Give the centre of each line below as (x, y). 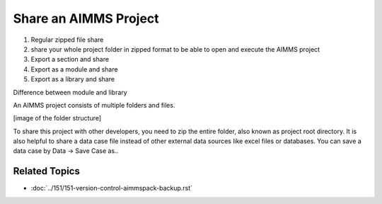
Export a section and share (70, 59)
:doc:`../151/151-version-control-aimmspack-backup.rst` (112, 188)
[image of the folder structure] (57, 118)
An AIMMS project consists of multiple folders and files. (94, 105)
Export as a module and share (74, 69)
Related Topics (47, 171)
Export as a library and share (73, 79)
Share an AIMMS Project (86, 18)
